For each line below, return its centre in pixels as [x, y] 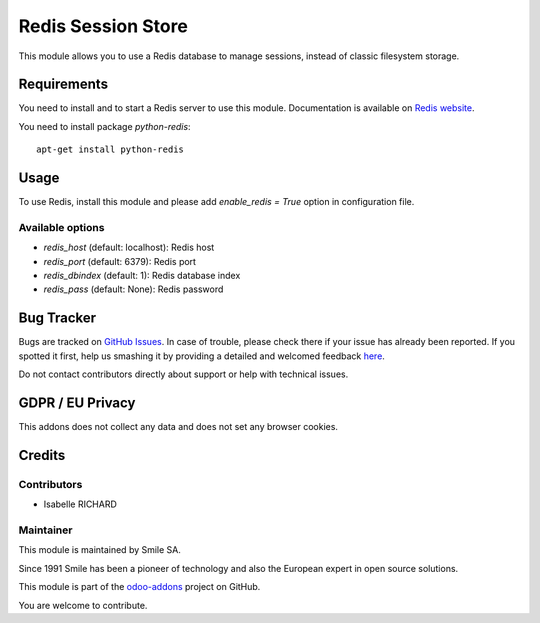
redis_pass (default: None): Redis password [133, 289]
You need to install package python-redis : [104, 126]
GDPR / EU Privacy [77, 402]
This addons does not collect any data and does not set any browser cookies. [178, 427]
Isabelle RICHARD [80, 504]
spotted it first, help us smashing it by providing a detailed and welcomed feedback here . [201, 356]
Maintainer [45, 530]
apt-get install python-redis [110, 149]
